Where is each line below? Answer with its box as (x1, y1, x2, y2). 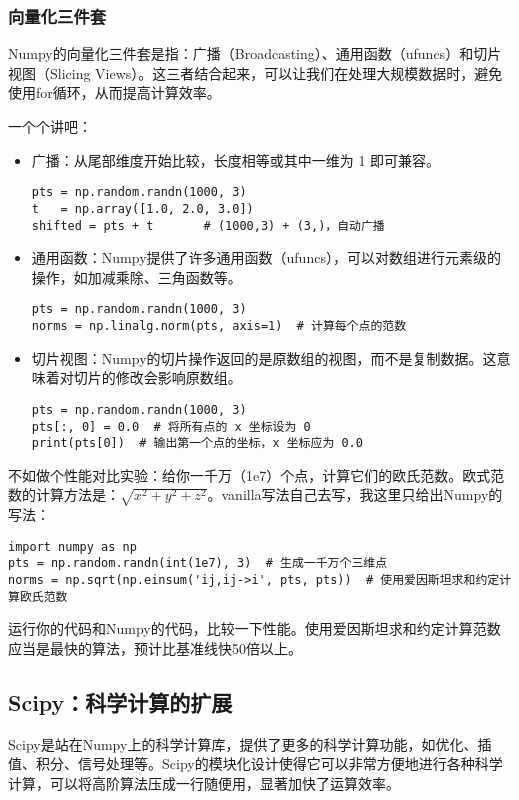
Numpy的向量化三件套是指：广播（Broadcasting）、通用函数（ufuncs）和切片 (8, 43, 502, 64)
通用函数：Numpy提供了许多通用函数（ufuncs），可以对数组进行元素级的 (31, 247, 501, 268)
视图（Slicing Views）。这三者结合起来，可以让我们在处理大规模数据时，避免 (8, 62, 503, 83)
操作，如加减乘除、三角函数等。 (31, 266, 242, 287)
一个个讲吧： (8, 116, 92, 136)
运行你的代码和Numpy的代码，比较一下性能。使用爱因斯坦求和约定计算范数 (8, 618, 501, 639)
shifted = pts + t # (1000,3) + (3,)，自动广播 (31, 218, 385, 233)
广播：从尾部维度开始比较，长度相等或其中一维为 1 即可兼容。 (31, 149, 441, 170)
